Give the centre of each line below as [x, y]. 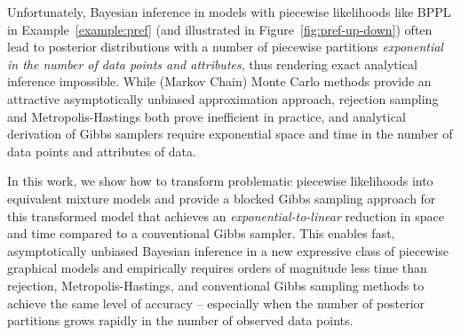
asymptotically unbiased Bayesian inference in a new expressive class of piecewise [228, 250]
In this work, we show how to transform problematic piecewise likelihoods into [220, 181]
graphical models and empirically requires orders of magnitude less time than [217, 268]
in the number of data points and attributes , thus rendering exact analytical [212, 64]
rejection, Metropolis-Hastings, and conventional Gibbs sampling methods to [216, 285]
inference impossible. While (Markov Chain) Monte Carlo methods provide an [219, 81]
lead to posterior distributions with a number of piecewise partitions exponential [225, 47]
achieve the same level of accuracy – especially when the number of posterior [216, 303]
